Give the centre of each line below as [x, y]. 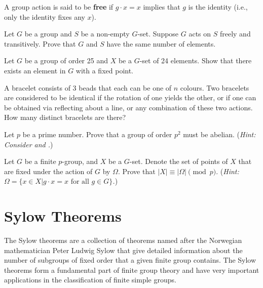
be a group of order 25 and [66, 60]
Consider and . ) [29, 144]
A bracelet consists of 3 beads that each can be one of [88, 87]
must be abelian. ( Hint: [219, 134]
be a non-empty [105, 34]
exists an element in [35, 70]
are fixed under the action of [48, 171]
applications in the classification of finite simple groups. [90, 280]
